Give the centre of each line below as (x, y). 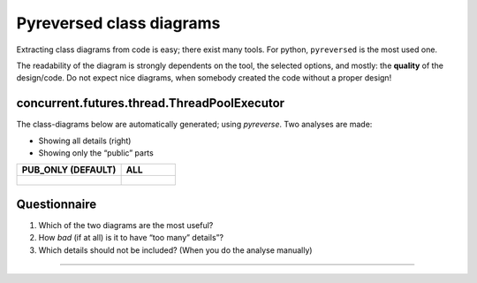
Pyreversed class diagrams (118, 23)
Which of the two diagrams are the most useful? (126, 225)
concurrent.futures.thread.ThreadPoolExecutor (151, 103)
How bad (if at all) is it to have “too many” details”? (131, 238)
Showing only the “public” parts (96, 153)
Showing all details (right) (85, 141)
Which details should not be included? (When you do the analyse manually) (175, 250)
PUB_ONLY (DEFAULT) (69, 170)
